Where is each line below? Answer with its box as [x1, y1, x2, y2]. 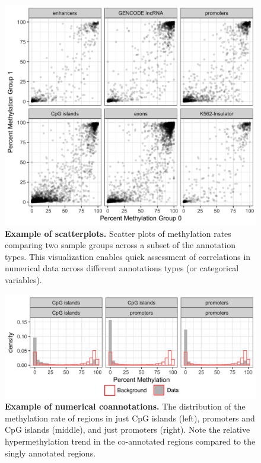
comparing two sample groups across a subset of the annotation [5, 239, 236, 251]
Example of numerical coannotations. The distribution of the [5, 400, 246, 413]
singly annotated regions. [5, 446, 96, 459]
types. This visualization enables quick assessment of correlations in [5, 250, 251, 262]
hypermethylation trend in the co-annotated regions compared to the [5, 435, 256, 448]
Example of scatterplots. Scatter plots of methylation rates [5, 227, 231, 239]
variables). [5, 273, 42, 286]
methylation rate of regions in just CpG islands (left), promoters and [5, 411, 255, 424]
